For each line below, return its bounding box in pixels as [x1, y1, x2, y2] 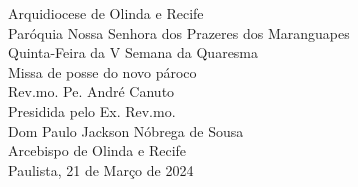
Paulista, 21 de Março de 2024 [8, 159, 194, 180]
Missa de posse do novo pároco [8, 61, 197, 82]
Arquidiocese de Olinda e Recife [8, 3, 204, 23]
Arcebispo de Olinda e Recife [8, 140, 187, 161]
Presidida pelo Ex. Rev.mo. [8, 100, 176, 121]
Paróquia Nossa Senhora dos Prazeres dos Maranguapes [8, 22, 350, 43]
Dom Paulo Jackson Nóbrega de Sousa [8, 120, 244, 141]
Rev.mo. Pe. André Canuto [8, 81, 175, 102]
